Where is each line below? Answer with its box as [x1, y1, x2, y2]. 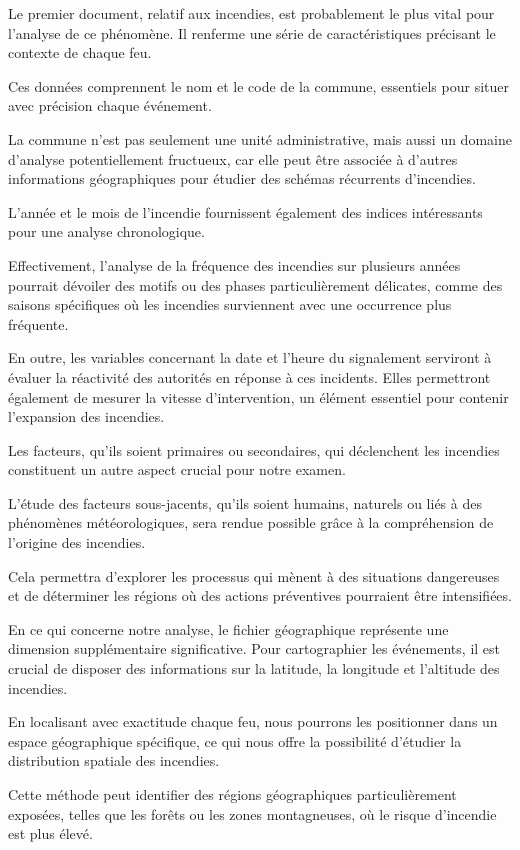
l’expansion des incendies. [8, 406, 165, 427]
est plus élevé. [8, 823, 93, 844]
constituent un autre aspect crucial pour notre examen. [8, 459, 346, 480]
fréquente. [8, 313, 69, 334]
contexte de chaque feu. [8, 42, 152, 63]
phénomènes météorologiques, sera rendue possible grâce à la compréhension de [8, 512, 494, 533]
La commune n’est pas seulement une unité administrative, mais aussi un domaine [8, 128, 512, 149]
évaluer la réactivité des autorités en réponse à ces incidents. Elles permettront [8, 366, 491, 387]
